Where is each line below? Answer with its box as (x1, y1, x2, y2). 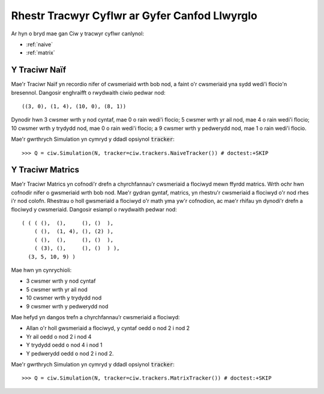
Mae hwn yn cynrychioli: (11, 266, 72, 274)
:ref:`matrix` (26, 49, 55, 56)
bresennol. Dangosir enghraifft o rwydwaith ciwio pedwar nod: (11, 89, 166, 96)
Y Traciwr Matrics (11, 165, 79, 175)
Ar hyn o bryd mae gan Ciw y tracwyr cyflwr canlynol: (11, 30, 144, 37)
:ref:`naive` (26, 41, 53, 48)
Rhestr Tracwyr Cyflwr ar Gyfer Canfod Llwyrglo (11, 9, 257, 22)
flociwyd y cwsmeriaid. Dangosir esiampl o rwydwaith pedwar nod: (11, 205, 177, 213)
